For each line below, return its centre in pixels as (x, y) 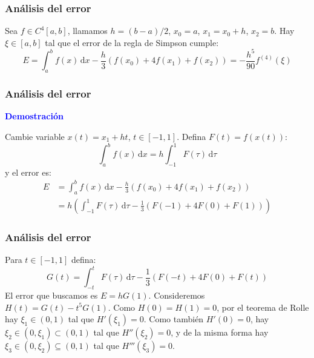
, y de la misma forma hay (220, 332)
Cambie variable (35, 136)
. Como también (174, 319)
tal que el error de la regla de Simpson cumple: (132, 42)
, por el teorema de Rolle (263, 307)
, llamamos (87, 31)
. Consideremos (177, 295)
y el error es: (28, 172)
